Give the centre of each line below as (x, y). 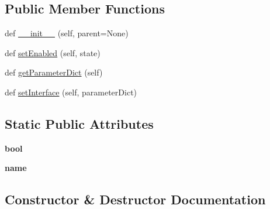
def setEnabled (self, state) (53, 52)
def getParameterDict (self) (54, 72)
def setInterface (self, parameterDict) (71, 92)
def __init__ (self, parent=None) (67, 33)
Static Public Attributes (79, 123)
